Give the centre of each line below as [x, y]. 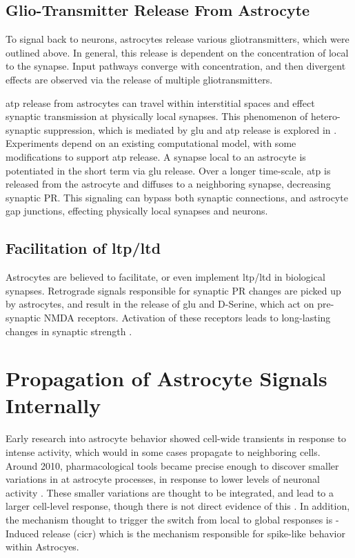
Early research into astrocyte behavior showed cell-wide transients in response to [176, 438]
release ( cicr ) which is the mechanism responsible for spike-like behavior [194, 533]
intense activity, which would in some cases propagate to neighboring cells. [163, 452]
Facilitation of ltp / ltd [83, 248]
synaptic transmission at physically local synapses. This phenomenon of [157, 116]
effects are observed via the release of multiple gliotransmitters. [139, 79]
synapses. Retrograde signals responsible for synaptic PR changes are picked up [173, 290]
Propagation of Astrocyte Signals [166, 378]
